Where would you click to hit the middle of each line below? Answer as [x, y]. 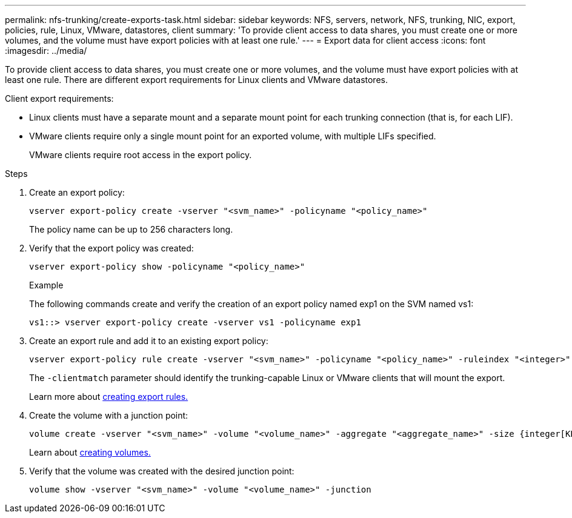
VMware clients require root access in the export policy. [141, 155]
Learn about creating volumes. [90, 452]
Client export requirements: [59, 98]
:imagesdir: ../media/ [46, 51]
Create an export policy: [77, 192]
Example [46, 285]
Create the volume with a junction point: [109, 415]
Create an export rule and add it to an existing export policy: [149, 341]
